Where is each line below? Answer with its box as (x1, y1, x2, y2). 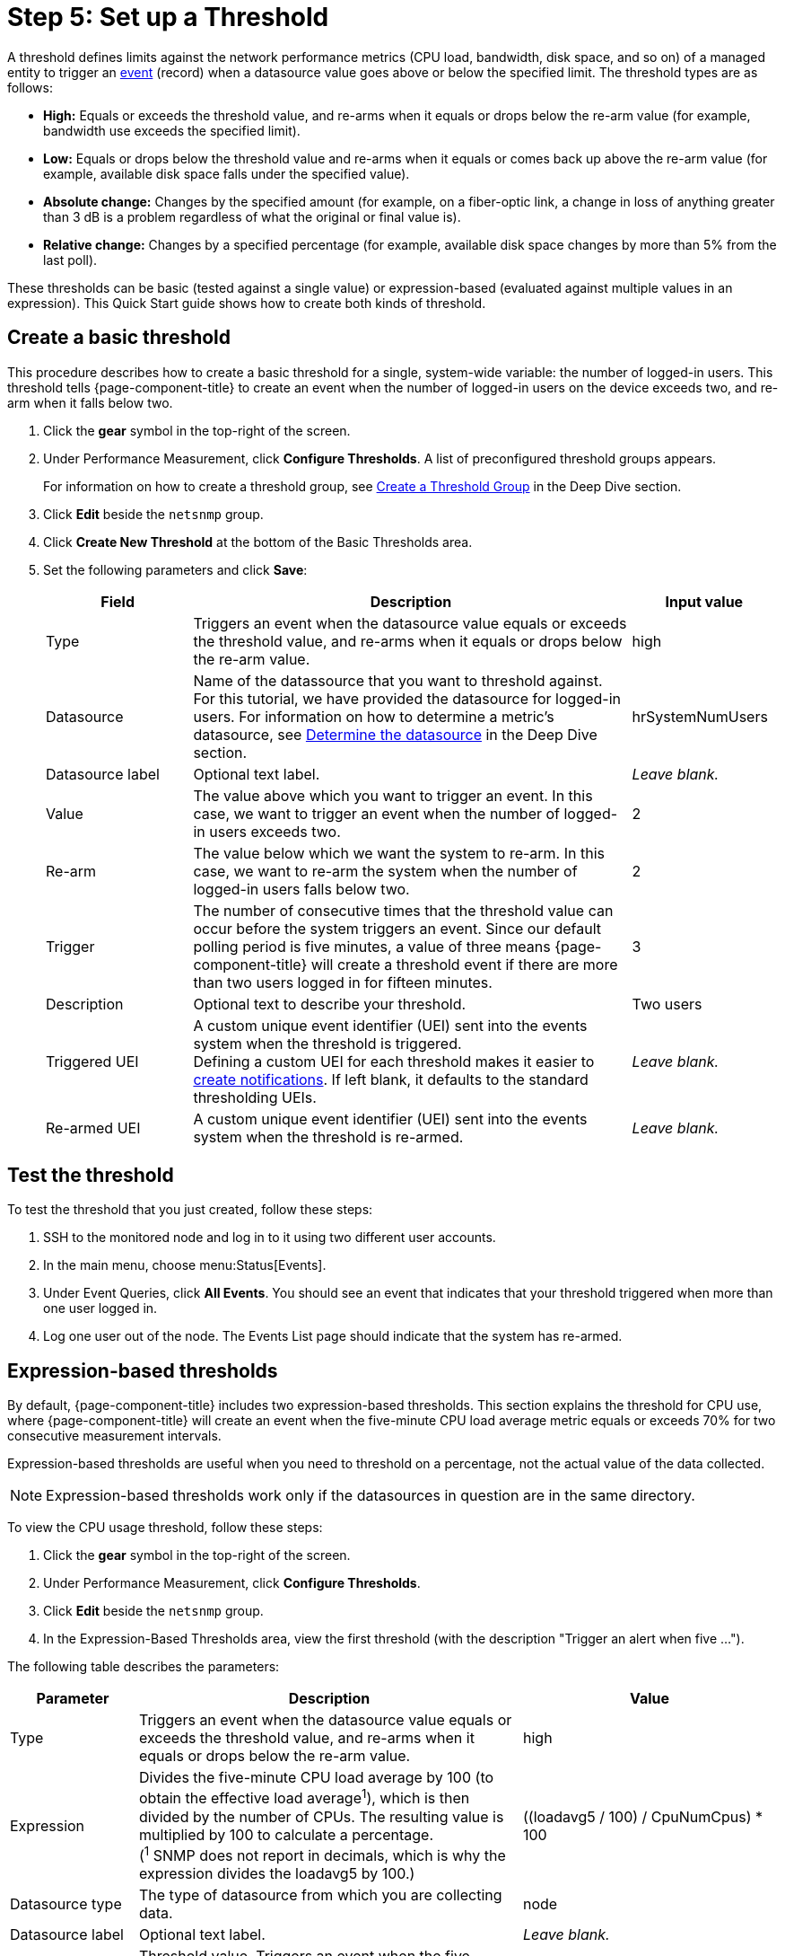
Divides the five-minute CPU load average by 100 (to (138, 1768, 494, 1787)
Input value (665, 592, 744, 611)
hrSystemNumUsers (632, 707, 768, 726)
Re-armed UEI (46, 1118, 141, 1137)
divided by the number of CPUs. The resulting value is (138, 1807, 504, 1826)
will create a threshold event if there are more (310, 955, 618, 974)
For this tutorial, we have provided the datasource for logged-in (193, 689, 622, 708)
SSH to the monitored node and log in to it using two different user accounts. (43, 1229, 496, 1246)
